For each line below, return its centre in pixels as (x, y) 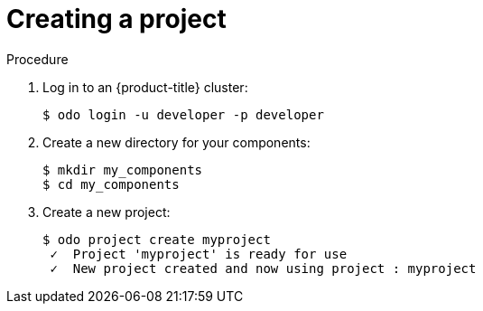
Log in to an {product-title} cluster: (145, 87)
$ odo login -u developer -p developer (183, 114)
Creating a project (116, 19)
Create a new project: (107, 212)
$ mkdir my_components (123, 170)
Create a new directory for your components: (176, 142)
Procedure (37, 59)
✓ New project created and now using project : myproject (263, 268)
